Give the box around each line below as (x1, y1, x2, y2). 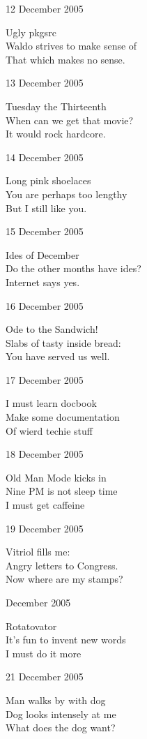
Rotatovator (6, 618, 57, 633)
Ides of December (6, 247, 79, 262)
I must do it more (6, 645, 82, 660)
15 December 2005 (6, 224, 84, 239)
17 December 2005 (6, 372, 84, 387)
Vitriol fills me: (6, 544, 70, 559)
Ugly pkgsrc (6, 24, 56, 39)
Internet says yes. (6, 274, 80, 289)
